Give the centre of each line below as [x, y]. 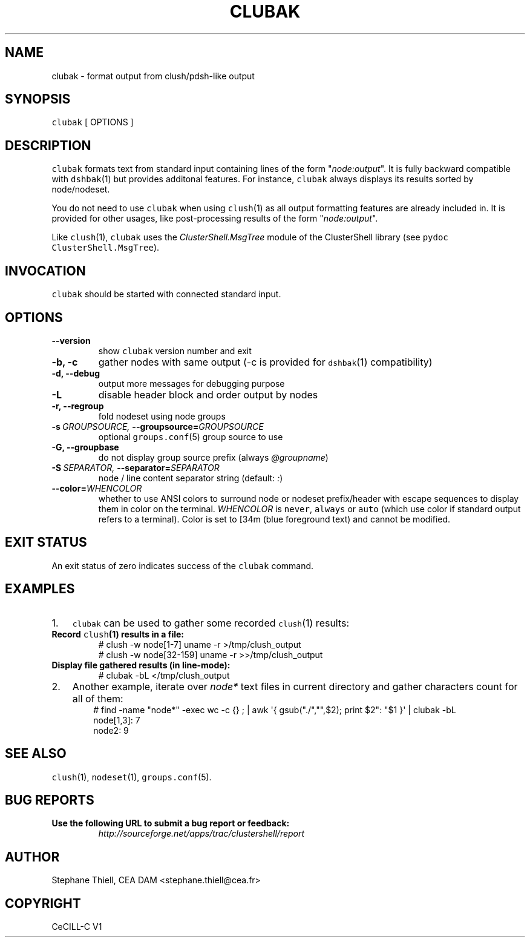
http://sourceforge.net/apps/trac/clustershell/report [201, 834]
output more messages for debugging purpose [191, 383]
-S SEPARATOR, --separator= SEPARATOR [136, 467]
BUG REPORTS [50, 800]
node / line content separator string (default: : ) [191, 478]
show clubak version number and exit [175, 351]
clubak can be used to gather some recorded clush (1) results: [211, 623]
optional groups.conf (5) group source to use [191, 436]
